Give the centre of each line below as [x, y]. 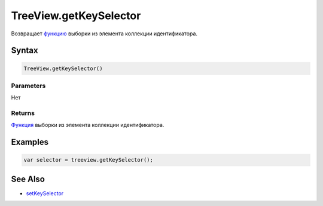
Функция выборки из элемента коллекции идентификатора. [88, 125]
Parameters [28, 86]
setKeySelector [45, 193]
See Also [28, 179]
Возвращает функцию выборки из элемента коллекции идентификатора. [104, 34]
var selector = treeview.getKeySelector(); [89, 160]
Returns [23, 113]
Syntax [25, 51]
